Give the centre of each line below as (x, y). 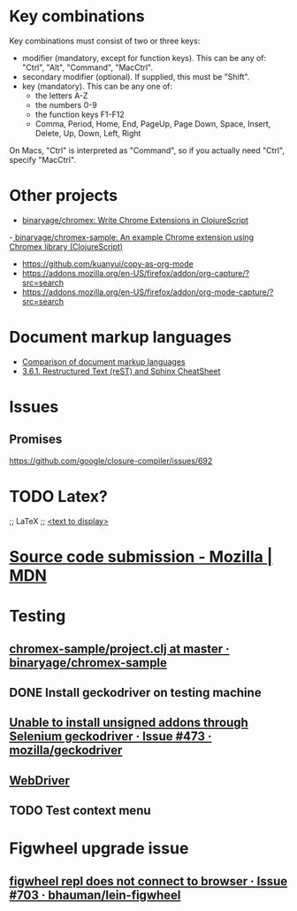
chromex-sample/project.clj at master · (119, 649)
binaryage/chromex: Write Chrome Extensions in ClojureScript (135, 220)
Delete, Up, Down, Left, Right (88, 133)
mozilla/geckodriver (66, 750)
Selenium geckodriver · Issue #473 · (110, 737)
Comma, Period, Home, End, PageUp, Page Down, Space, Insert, (153, 124)
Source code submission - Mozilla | (141, 556)
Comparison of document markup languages (103, 361)
